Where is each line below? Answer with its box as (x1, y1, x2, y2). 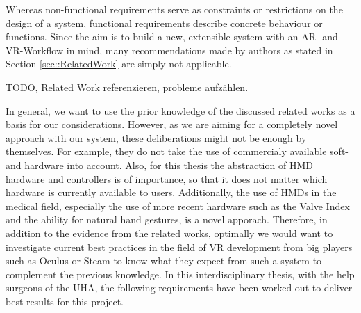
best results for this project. (6, 294, 124, 308)
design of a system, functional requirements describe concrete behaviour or (6, 15, 323, 30)
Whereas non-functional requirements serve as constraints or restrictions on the (6, 2, 343, 16)
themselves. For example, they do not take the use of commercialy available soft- (6, 144, 349, 159)
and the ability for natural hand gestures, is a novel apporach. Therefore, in (6, 212, 328, 227)
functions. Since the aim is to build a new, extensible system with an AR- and (6, 29, 338, 44)
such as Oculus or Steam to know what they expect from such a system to (6, 253, 322, 268)
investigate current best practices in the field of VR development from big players (6, 239, 353, 254)
